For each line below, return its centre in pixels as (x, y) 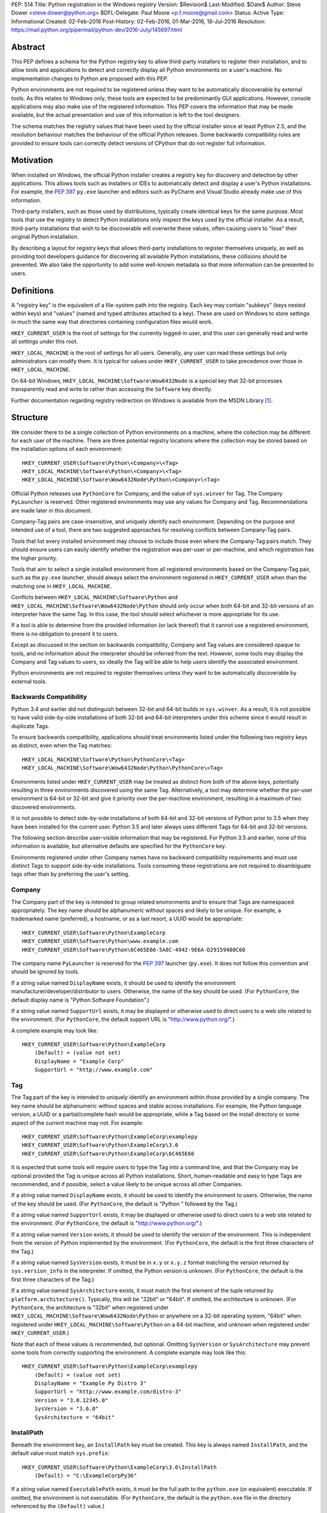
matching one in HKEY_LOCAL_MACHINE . (61, 586)
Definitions (32, 290)
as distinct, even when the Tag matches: (61, 746)
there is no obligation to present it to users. (65, 634)
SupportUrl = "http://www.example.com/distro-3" (108, 1392)
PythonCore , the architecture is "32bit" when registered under (90, 1307)
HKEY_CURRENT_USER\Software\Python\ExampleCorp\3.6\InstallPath (120, 1467)
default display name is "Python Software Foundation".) (80, 1000)
